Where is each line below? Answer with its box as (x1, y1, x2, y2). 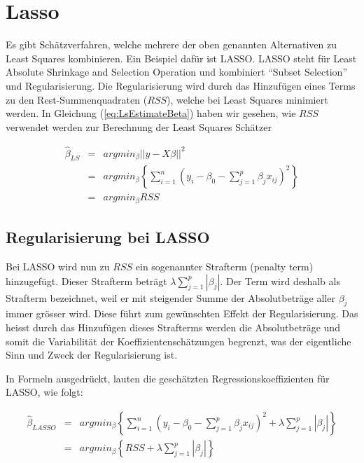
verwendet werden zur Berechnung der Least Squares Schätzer (6, 119, 272, 134)
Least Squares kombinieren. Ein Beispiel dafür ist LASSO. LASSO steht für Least (6, 50, 357, 65)
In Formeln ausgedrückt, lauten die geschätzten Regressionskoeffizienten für (6, 371, 330, 385)
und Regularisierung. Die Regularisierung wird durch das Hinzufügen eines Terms (6, 78, 356, 92)
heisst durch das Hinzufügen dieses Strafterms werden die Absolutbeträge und (6, 320, 340, 335)
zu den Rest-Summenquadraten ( (6, 92, 148, 106)
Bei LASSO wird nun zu (6, 259, 110, 274)
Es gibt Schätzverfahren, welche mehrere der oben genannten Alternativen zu (6, 37, 337, 52)
